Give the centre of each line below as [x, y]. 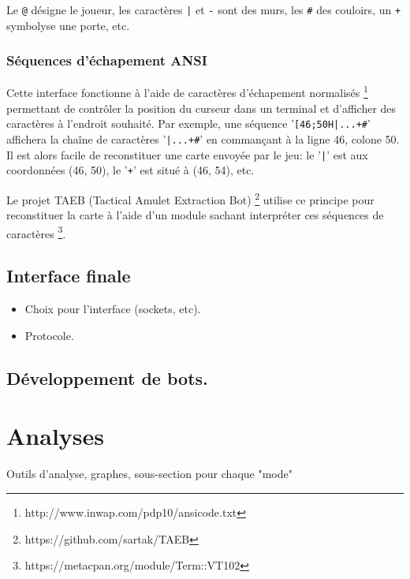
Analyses [55, 436]
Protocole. [49, 335]
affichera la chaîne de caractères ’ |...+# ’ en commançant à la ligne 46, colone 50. [203, 138]
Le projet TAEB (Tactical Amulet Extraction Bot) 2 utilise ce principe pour [190, 198]
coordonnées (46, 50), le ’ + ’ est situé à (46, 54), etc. [130, 170]
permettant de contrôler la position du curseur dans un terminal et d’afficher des [201, 108]
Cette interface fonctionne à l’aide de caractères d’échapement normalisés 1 [187, 92]
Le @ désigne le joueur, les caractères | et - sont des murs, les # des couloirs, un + [204, 9]
